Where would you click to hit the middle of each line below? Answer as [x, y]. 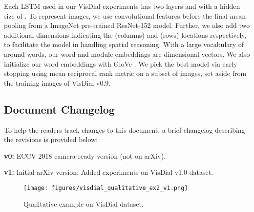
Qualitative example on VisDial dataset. [84, 203]
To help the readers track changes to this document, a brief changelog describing [125, 130]
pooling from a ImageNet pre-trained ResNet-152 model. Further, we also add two [127, 25]
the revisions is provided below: [51, 139]
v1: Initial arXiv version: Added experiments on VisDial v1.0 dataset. [109, 172]
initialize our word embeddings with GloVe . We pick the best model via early [121, 63]
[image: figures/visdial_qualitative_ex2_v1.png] [106, 188]
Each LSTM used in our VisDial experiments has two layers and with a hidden [122, 6]
